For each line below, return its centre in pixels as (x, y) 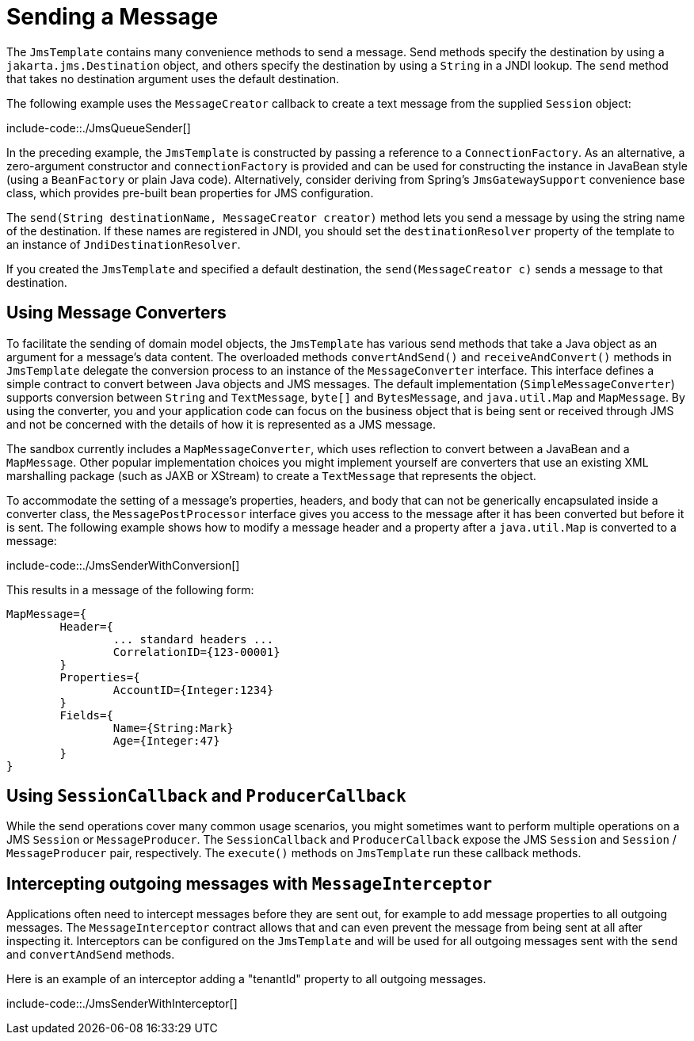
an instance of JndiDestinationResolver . (124, 244)
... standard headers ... (193, 639)
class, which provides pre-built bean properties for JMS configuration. (190, 193)
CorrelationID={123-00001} (196, 652)
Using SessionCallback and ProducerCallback (206, 796)
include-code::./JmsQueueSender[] (99, 128)
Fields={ (86, 715)
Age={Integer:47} (166, 740)
